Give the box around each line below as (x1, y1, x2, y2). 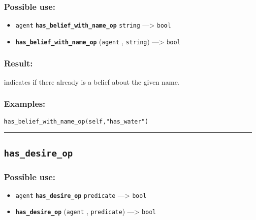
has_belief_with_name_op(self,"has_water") (4, 118, 149, 125)
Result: (4, 57, 33, 69)
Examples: (4, 97, 46, 110)
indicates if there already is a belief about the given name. (4, 76, 180, 87)
